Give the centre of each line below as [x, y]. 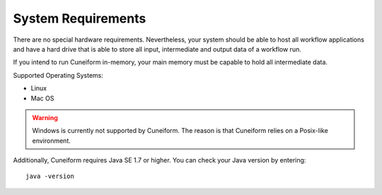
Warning [45, 117]
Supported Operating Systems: [58, 75]
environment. [51, 141]
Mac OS [42, 98]
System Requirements [80, 18]
